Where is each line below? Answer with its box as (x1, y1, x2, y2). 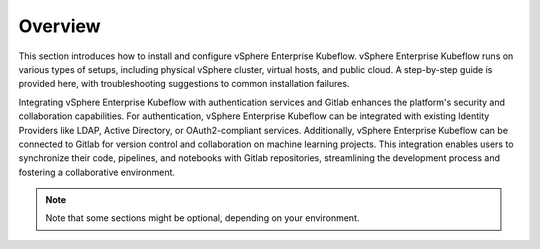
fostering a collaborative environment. (18, 166, 175, 178)
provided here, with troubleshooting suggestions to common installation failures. (18, 78, 350, 90)
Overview (18, 15, 101, 37)
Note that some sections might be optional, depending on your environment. (45, 212, 360, 224)
